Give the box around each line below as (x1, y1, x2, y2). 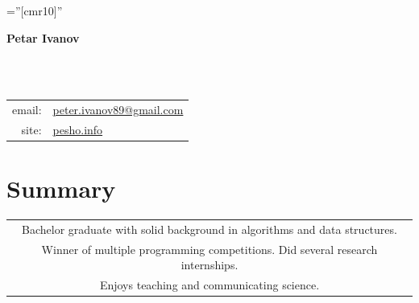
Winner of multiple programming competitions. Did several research (41, 240, 378, 257)
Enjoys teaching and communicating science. (99, 276, 320, 293)
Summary (6, 172, 116, 205)
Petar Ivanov (6, 29, 80, 46)
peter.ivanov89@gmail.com (52, 101, 184, 118)
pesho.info (52, 121, 103, 137)
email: (12, 101, 42, 118)
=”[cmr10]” (6, 2, 63, 18)
